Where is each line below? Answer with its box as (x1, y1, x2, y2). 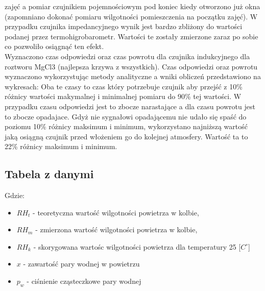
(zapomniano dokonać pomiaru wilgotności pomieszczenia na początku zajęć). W (5, 11, 258, 21)
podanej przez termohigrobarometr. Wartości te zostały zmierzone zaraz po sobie (5, 31, 258, 41)
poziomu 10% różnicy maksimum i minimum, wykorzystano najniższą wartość (5, 121, 248, 132)
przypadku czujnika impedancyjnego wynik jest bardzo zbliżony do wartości (5, 21, 243, 32)
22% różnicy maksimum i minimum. (5, 141, 117, 152)
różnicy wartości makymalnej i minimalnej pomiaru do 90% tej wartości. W (5, 91, 242, 102)
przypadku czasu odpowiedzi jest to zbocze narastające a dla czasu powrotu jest (5, 101, 255, 111)
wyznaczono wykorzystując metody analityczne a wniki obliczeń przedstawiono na (5, 71, 261, 82)
